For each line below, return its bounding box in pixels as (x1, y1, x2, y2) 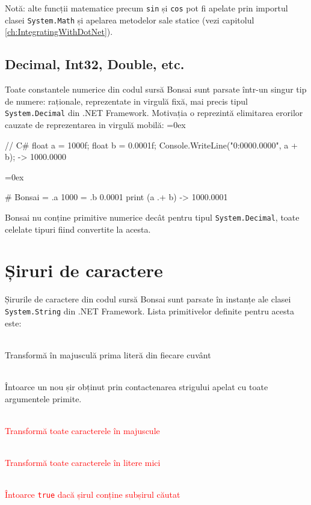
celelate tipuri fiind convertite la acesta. (5, 222, 151, 235)
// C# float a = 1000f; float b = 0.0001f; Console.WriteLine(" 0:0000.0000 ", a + (5, 138, 298, 151)
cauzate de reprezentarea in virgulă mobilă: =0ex (5, 118, 186, 130)
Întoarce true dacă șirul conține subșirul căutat (5, 488, 180, 501)
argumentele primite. (5, 392, 82, 405)
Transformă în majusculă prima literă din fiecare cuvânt (5, 348, 211, 361)
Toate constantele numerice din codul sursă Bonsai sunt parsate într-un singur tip (5, 83, 307, 96)
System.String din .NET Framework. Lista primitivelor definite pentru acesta (5, 304, 294, 317)
